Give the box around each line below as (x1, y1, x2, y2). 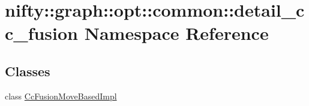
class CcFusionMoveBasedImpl (5, 89, 117, 102)
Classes (5, 61, 50, 80)
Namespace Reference (84, 21, 269, 45)
